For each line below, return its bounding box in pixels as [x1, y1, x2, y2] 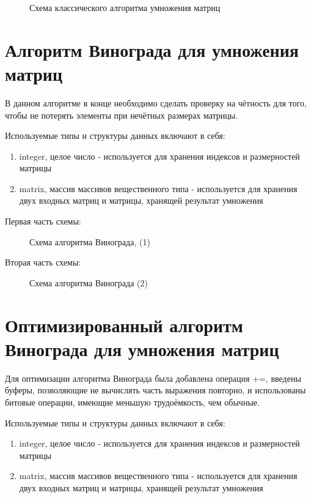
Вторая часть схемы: [5, 256, 81, 269]
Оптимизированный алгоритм [5, 312, 243, 337]
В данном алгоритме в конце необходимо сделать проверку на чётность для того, [5, 96, 307, 109]
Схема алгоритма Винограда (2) [29, 276, 148, 289]
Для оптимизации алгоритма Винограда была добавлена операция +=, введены [5, 371, 301, 384]
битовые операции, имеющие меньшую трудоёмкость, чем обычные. [5, 395, 260, 408]
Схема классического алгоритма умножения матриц [29, 1, 221, 13]
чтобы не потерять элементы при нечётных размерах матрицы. [5, 108, 238, 121]
